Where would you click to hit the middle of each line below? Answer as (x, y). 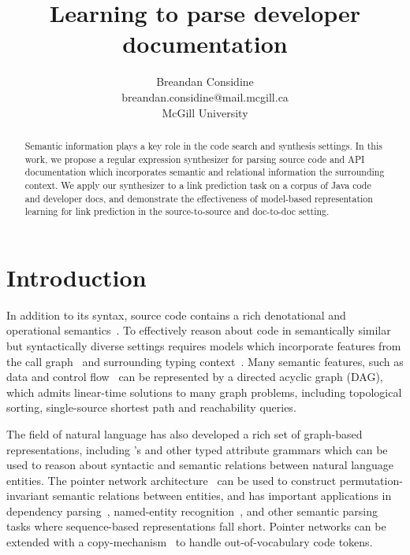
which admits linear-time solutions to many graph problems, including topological (204, 392)
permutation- (371, 480)
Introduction (76, 277)
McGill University (205, 112)
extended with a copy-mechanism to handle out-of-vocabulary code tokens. (190, 542)
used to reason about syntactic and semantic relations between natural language (200, 465)
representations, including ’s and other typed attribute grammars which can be (197, 449)
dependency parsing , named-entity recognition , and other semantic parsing (192, 511)
